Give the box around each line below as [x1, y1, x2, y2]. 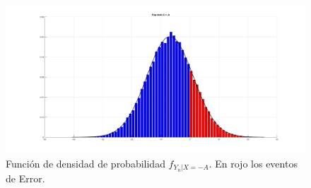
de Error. [6, 171, 45, 186]
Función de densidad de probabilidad [6, 155, 165, 170]
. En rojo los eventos [209, 155, 298, 170]
